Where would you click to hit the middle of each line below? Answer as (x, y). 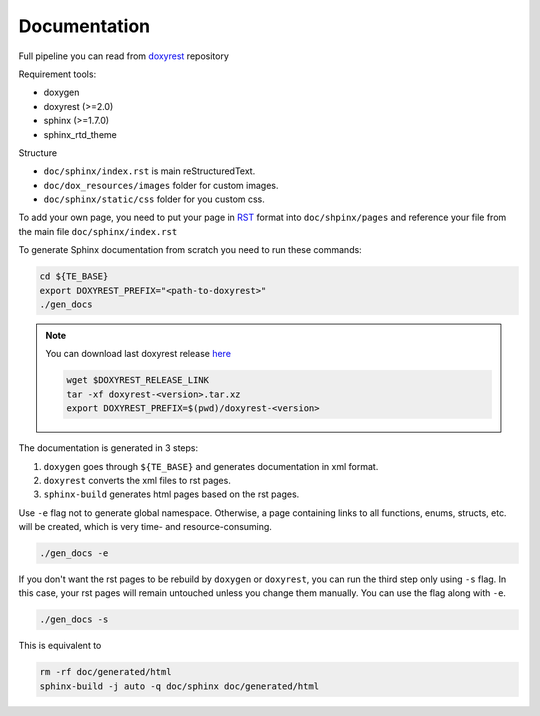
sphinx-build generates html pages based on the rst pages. (171, 494)
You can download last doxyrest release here (138, 354)
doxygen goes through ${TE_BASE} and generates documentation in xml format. (211, 466)
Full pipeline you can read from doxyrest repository (124, 56)
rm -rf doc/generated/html (105, 672)
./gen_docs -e (74, 553)
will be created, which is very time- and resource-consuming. (145, 527)
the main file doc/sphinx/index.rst (98, 231)
